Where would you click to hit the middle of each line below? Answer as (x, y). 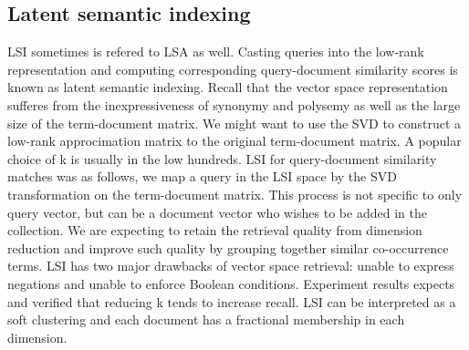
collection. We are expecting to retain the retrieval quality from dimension (215, 230)
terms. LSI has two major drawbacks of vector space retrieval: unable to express (231, 266)
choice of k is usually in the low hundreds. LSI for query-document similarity (222, 158)
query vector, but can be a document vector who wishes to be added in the (217, 212)
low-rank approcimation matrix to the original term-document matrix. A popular (234, 141)
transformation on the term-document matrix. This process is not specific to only (235, 194)
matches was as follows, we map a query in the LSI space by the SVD (202, 176)
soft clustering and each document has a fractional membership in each (206, 319)
